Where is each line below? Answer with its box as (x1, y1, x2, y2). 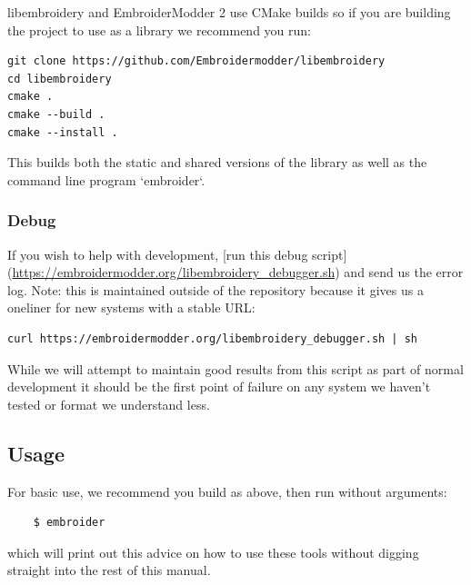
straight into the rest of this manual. (7, 560, 211, 580)
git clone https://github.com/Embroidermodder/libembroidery (7, 55, 386, 68)
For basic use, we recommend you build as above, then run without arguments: (7, 481, 447, 501)
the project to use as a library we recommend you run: (7, 20, 311, 39)
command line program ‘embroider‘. (7, 170, 205, 189)
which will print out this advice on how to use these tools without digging (7, 542, 419, 561)
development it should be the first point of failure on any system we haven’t (7, 377, 431, 396)
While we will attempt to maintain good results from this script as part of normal (7, 359, 464, 378)
